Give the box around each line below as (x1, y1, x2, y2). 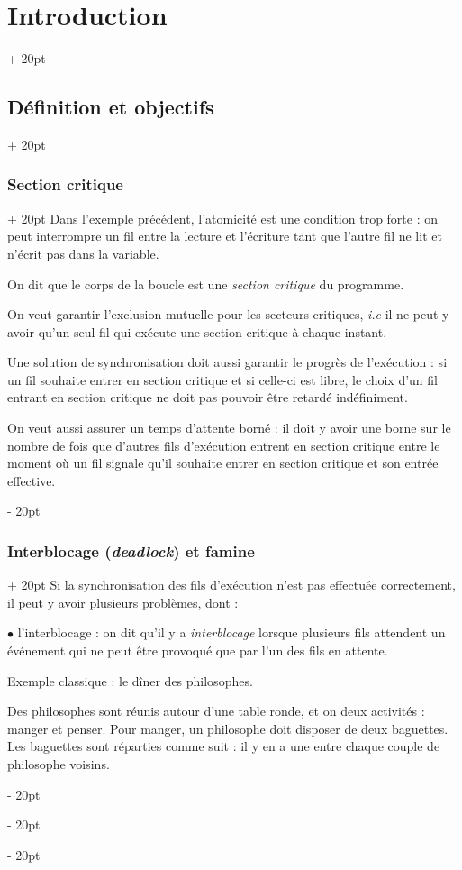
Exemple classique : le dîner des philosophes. (7, 671, 253, 690)
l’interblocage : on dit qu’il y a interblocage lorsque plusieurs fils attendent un (17, 623, 446, 642)
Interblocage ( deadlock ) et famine (7, 539, 255, 562)
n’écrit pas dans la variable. (7, 243, 159, 262)
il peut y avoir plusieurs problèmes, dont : (7, 592, 239, 611)
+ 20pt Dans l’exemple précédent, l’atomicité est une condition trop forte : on (7, 208, 439, 227)
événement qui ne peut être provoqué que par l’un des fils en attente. (7, 641, 388, 660)
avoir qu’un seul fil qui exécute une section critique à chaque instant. (7, 322, 387, 341)
